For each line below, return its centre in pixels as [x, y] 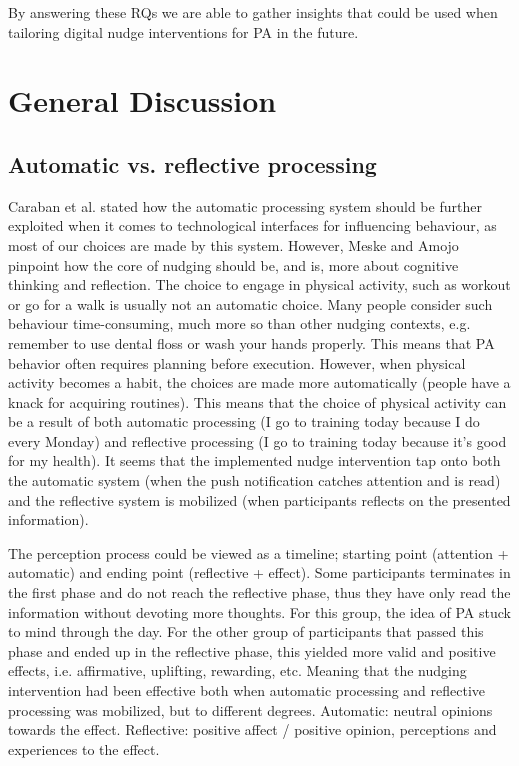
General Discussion [142, 100]
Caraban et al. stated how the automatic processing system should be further [245, 205]
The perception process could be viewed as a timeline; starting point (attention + [258, 552]
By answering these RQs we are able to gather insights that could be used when [253, 12]
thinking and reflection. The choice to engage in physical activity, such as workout [259, 284]
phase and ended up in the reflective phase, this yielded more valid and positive [252, 650]
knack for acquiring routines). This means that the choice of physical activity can [257, 401]
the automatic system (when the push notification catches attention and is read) [254, 480]
